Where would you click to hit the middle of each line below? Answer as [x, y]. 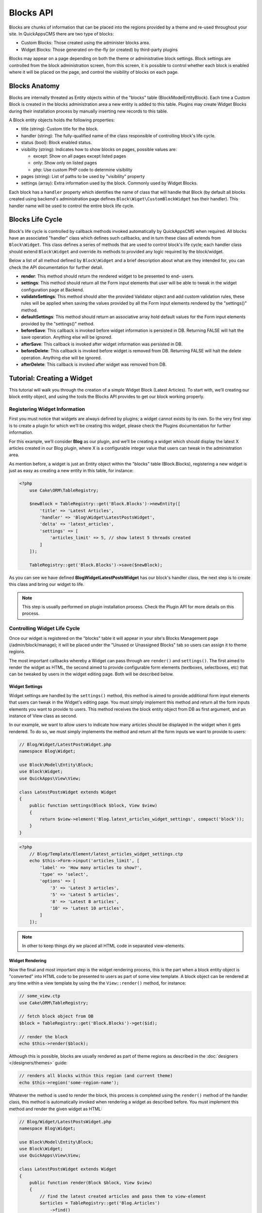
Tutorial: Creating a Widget [51, 378]
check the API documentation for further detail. [56, 267]
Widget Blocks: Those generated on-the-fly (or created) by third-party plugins [99, 49]
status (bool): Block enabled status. [57, 143]
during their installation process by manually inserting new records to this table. [89, 111]
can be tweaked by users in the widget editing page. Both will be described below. [91, 674]
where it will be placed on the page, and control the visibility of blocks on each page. [94, 72]
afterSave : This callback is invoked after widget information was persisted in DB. [102, 344]
